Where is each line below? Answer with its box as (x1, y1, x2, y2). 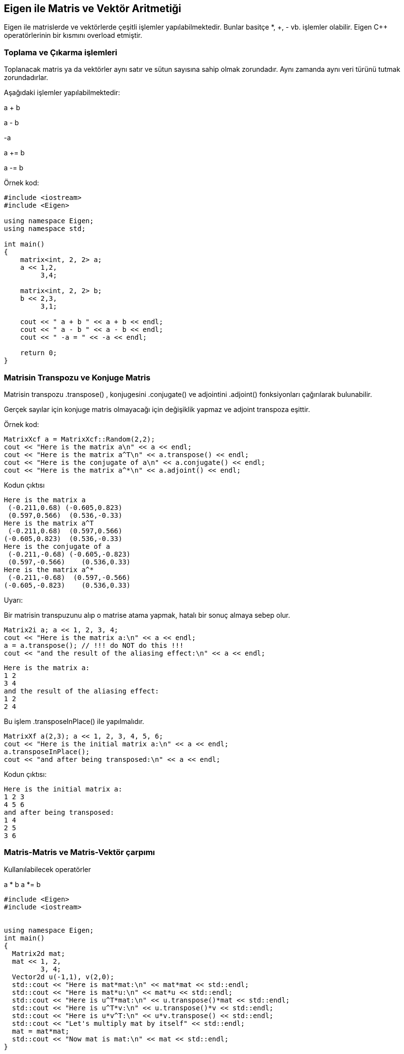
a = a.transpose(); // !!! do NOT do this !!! (4, 641, 184, 649)
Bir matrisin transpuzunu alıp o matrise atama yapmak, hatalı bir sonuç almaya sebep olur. (4, 610, 290, 619)
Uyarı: (4, 595, 23, 604)
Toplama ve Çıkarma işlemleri (4, 47, 118, 57)
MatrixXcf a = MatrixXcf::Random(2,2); (4, 435, 155, 443)
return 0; (20, 349, 57, 357)
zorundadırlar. (4, 73, 48, 82)
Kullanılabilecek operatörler (4, 865, 91, 873)
